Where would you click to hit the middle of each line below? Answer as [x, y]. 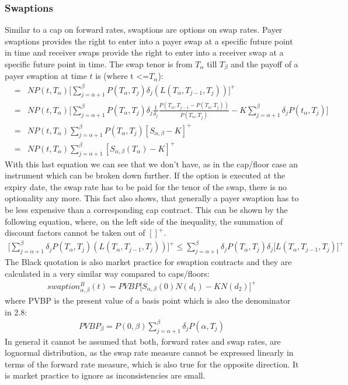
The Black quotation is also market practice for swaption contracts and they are [148, 262]
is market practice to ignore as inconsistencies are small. [105, 375]
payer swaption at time [46, 76]
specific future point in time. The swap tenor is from [99, 64]
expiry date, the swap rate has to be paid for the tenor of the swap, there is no [146, 186]
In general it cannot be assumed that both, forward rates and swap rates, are [143, 341]
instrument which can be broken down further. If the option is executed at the [145, 175]
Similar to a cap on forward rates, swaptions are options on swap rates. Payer [144, 30]
